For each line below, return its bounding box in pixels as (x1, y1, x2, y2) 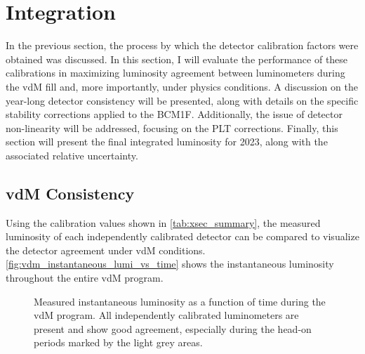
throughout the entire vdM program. (6, 270, 164, 285)
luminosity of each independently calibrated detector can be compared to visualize (6, 229, 359, 244)
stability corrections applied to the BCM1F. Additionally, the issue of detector (6, 107, 343, 122)
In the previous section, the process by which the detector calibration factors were (6, 38, 359, 53)
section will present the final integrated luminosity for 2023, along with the (6, 134, 328, 149)
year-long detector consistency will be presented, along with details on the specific (6, 93, 359, 107)
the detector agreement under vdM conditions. (6, 242, 206, 257)
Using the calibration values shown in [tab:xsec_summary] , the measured (6, 215, 321, 230)
